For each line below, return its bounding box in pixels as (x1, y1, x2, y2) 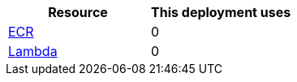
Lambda (8, 43, 58, 59)
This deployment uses (151, 4, 291, 20)
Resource (48, 4, 108, 20)
